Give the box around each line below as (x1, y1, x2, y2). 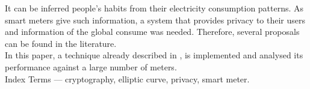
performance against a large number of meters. (5, 60, 177, 73)
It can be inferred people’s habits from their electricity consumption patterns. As (5, 2, 304, 14)
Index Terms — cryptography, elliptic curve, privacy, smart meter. (5, 72, 250, 85)
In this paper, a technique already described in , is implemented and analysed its (5, 49, 303, 61)
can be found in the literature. (5, 37, 117, 49)
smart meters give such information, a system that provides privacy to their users (5, 13, 306, 26)
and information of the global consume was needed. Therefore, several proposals (5, 25, 300, 38)
